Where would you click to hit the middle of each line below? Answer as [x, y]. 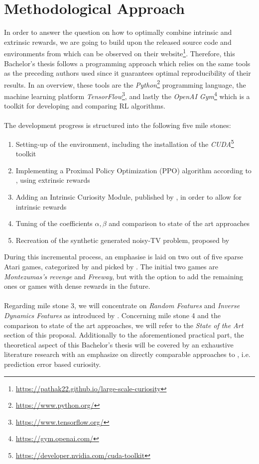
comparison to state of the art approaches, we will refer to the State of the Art [124, 325]
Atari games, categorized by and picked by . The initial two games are [111, 267]
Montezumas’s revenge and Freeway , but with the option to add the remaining [124, 276]
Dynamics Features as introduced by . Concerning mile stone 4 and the [112, 315]
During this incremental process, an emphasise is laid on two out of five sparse [124, 257]
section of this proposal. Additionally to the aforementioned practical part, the [124, 335]
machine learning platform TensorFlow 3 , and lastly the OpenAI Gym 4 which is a [127, 95]
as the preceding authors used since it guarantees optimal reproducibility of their [128, 73]
